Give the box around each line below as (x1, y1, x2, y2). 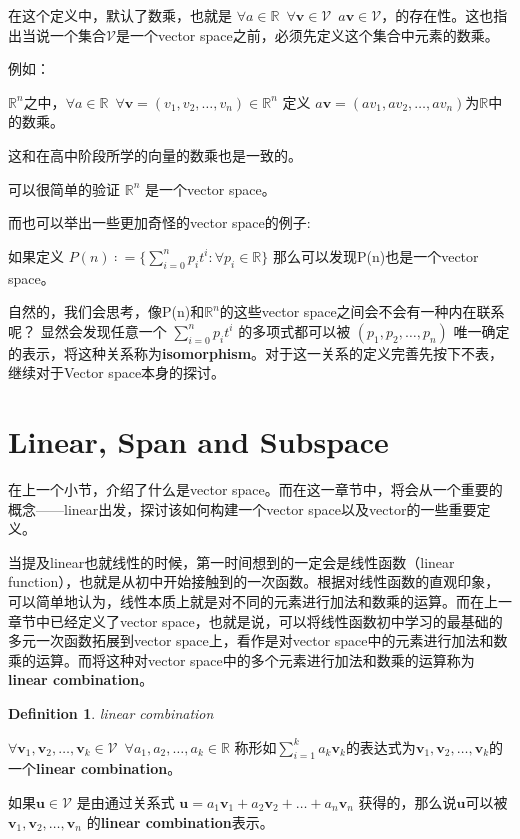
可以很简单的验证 (8, 178, 120, 199)
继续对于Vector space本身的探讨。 (8, 362, 226, 383)
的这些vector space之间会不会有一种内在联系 (219, 301, 505, 322)
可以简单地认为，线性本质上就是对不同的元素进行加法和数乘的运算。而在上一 (8, 591, 512, 612)
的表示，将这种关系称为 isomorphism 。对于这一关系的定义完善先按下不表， (8, 342, 504, 363)
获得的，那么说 (358, 791, 457, 812)
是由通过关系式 (76, 791, 175, 812)
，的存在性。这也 (381, 5, 494, 25)
